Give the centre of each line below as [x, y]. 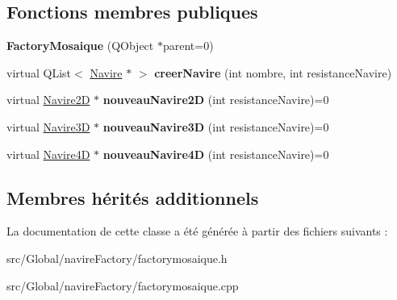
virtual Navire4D [48, 154]
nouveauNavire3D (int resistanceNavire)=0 [216, 126]
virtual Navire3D [48, 126]
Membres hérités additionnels [133, 197]
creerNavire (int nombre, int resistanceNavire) [273, 72]
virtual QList [39, 72]
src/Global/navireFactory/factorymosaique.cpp [123, 285]
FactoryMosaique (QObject [80, 46]
